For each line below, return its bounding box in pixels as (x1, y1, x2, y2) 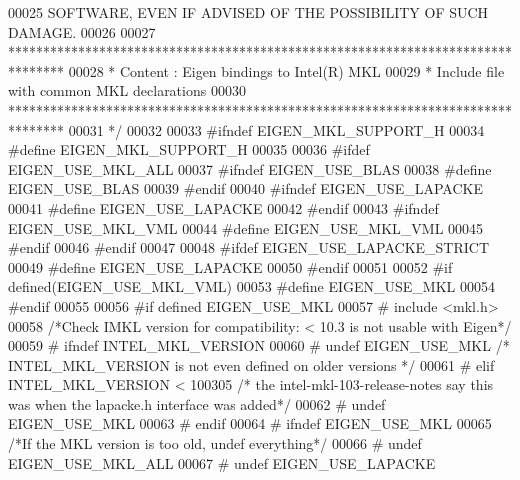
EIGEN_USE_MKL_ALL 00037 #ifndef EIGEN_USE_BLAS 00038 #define (8, 158, 492, 179)
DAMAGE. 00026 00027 (8, 21, 156, 42)
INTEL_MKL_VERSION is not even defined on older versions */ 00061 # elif (8, 354, 495, 375)
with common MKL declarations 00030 (8, 80, 246, 101)
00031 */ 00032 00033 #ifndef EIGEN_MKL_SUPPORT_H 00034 (68, 119, 485, 140)
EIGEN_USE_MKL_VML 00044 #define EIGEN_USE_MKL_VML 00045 (8, 217, 484, 238)
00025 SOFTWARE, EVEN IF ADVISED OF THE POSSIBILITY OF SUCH (8, 2, 489, 22)
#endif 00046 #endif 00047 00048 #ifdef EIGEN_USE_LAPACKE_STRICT (8, 237, 490, 258)
